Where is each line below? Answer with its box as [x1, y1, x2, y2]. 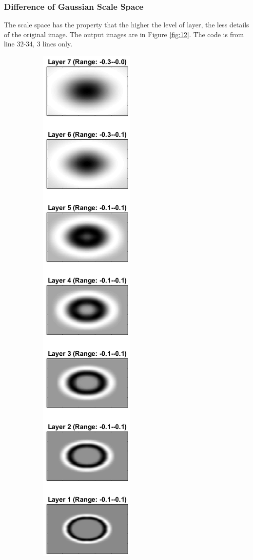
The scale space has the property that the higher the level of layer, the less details [4, 20, 249, 30]
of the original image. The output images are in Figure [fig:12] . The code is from [4, 29, 244, 39]
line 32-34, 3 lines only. [4, 39, 73, 49]
